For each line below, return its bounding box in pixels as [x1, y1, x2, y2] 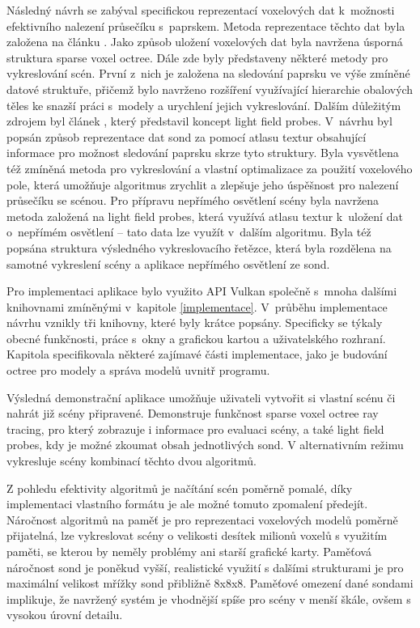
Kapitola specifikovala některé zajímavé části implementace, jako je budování [6, 346, 388, 363]
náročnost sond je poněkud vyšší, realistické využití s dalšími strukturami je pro [6, 558, 404, 575]
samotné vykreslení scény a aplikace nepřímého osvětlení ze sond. [6, 255, 330, 272]
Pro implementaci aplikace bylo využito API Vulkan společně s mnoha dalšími [6, 282, 397, 299]
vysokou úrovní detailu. [6, 606, 123, 623]
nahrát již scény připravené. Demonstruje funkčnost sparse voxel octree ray [6, 405, 379, 422]
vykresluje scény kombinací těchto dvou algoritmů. [6, 452, 257, 469]
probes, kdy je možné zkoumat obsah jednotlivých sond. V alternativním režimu [6, 436, 404, 453]
